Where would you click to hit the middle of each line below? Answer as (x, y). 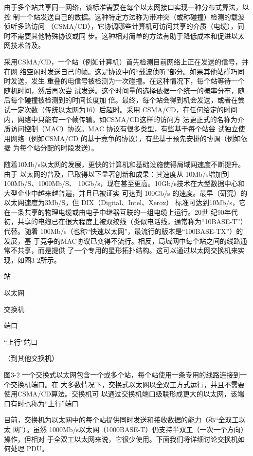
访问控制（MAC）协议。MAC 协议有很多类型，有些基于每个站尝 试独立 (124, 129)
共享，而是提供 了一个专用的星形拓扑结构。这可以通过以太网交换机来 (127, 250)
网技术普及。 (24, 45)
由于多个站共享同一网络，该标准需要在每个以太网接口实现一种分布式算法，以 (126, 7)
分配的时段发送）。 (69, 148)
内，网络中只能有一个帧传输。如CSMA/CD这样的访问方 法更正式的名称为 (121, 119)
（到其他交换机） (31, 358)
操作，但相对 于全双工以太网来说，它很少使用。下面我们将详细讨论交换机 (121, 439)
